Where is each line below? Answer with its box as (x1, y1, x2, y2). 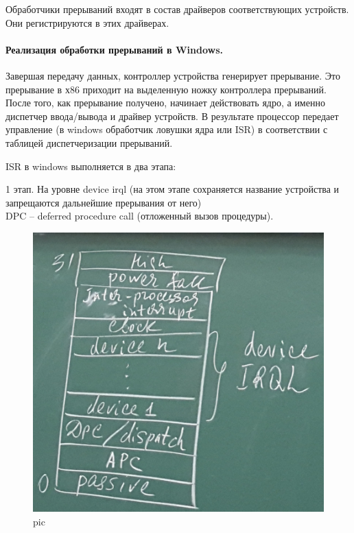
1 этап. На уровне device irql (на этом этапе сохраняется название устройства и (5, 182, 340, 196)
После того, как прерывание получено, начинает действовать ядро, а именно (5, 95, 325, 110)
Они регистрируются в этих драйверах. (5, 15, 169, 29)
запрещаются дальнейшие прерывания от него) (5, 195, 202, 209)
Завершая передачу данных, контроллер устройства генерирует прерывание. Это (5, 68, 341, 82)
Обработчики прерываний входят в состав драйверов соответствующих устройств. (5, 2, 349, 16)
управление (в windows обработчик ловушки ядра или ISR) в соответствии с (5, 122, 328, 137)
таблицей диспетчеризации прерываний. (5, 135, 173, 150)
